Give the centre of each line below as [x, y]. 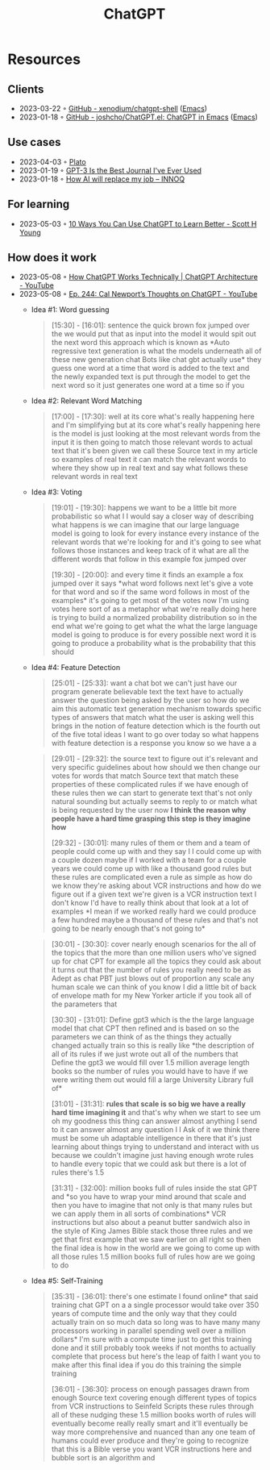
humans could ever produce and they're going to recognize [150, 1441]
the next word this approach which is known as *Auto [141, 343]
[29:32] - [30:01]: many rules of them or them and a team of [151, 843]
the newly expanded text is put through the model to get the [151, 377]
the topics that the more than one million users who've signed [154, 953]
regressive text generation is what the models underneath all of [156, 351]
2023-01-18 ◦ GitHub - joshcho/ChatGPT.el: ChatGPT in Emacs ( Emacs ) [139, 117]
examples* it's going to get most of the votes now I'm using [150, 601]
